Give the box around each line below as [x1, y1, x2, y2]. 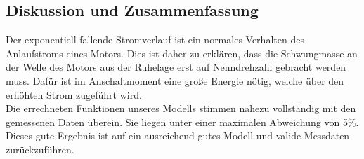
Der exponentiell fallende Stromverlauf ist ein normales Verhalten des [6, 32, 304, 47]
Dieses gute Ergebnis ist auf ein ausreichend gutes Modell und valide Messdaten [6, 128, 350, 143]
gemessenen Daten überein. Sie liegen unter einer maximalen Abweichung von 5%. [6, 114, 359, 129]
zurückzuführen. [6, 141, 74, 156]
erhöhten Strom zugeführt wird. [6, 87, 142, 102]
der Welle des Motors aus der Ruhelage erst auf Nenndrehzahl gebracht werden [6, 60, 346, 74]
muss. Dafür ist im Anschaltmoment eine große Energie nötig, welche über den [6, 73, 344, 88]
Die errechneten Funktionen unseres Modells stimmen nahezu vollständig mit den [6, 101, 356, 116]
